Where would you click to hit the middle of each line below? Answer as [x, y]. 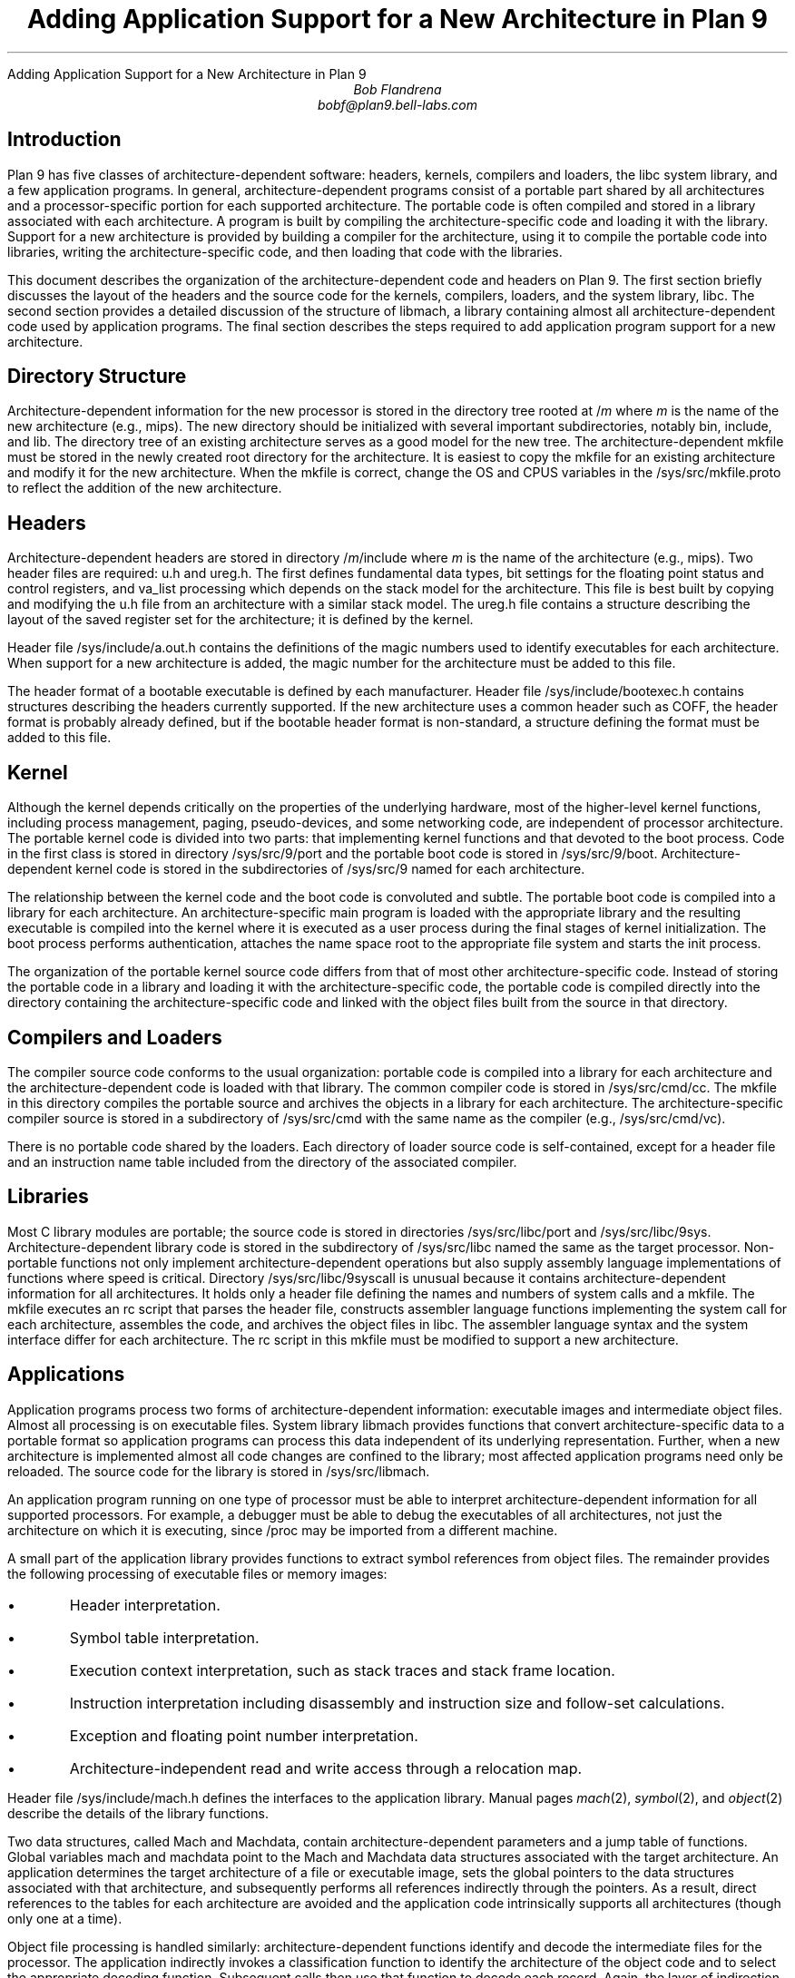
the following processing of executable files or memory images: [197, 1573]
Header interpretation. [145, 1605]
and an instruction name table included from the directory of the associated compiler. [262, 1161]
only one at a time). [65, 1918]
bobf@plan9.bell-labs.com [397, 104]
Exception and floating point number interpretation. [244, 1735]
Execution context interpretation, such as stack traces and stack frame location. [342, 1670]
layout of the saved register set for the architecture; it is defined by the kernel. [240, 620]
